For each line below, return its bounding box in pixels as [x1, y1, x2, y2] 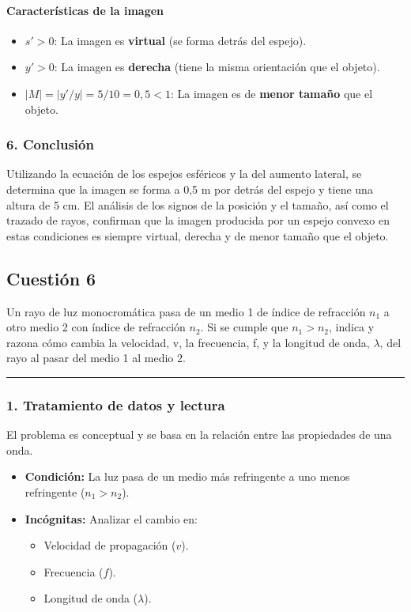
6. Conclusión [6, 134, 94, 154]
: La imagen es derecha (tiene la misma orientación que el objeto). [54, 59, 380, 75]
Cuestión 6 [6, 266, 96, 290]
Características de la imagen [6, 2, 164, 18]
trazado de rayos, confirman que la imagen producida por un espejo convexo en [6, 212, 390, 229]
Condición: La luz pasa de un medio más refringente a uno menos [25, 468, 350, 485]
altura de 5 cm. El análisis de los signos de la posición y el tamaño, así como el [6, 196, 389, 213]
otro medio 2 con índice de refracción [6, 319, 186, 335]
